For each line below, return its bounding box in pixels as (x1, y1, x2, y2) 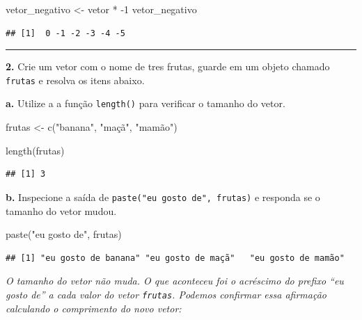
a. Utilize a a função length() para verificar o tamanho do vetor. (6, 96, 285, 111)
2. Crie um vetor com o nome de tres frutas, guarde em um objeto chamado (6, 59, 330, 74)
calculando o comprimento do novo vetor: (6, 301, 182, 315)
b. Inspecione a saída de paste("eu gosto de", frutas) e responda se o (6, 189, 320, 204)
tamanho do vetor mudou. (6, 203, 117, 218)
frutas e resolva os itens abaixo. (6, 72, 145, 87)
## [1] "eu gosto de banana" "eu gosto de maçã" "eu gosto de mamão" (6, 253, 345, 263)
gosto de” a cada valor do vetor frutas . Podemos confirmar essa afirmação (6, 287, 326, 301)
